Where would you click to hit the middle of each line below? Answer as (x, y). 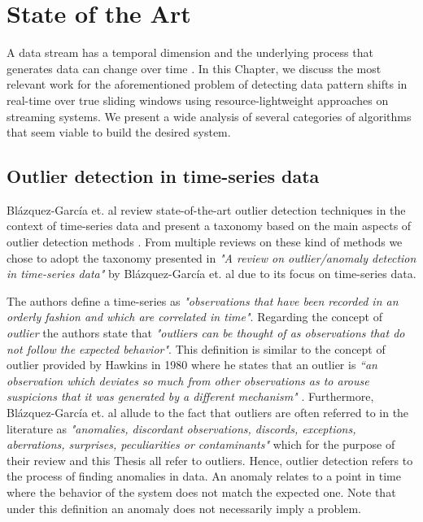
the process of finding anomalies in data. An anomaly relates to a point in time (204, 476)
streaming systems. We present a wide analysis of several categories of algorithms (209, 116)
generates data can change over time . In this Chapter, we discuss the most (194, 68)
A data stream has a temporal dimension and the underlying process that (190, 52)
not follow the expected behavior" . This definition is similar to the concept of (196, 348)
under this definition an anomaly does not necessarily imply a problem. (184, 508)
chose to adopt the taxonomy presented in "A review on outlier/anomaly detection (211, 257)
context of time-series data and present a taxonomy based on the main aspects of (209, 226)
